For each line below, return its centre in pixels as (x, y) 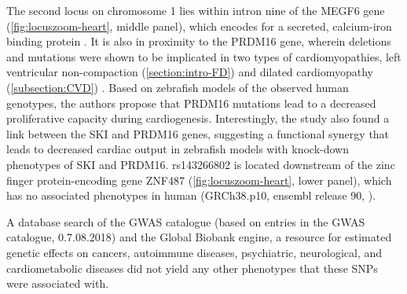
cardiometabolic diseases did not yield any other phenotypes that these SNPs (192, 268)
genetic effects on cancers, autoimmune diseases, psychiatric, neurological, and (194, 252)
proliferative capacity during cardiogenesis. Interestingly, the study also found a (198, 118)
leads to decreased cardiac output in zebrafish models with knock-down (178, 149)
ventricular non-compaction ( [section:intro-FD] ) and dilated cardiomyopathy (190, 72)
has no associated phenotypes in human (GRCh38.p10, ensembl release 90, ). (191, 195)
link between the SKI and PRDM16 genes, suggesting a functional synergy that (198, 133)
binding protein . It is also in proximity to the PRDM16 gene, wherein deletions (199, 41)
